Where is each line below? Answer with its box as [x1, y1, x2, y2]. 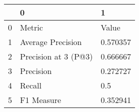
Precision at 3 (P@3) [20, 50, 93, 62]
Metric [20, 21, 43, 33]
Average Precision [20, 36, 82, 47]
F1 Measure [20, 94, 61, 105]
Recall [20, 79, 41, 91]
